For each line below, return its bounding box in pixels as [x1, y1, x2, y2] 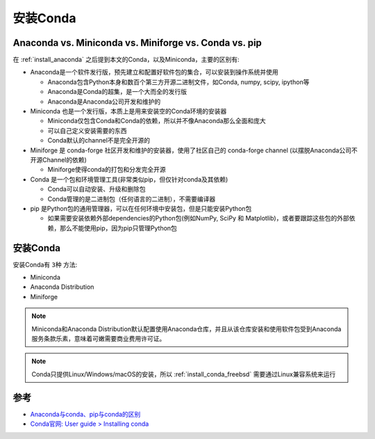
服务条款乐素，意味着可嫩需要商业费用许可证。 [31, 334, 166, 342]
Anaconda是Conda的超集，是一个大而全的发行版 [47, 88, 187, 96]
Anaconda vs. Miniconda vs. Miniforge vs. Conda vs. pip [12, 37, 262, 49]
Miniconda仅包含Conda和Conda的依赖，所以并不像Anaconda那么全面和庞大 [47, 117, 267, 125]
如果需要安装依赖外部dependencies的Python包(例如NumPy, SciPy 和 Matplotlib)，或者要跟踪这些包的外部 [47, 214, 350, 223]
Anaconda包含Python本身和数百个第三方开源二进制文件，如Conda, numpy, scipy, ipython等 [47, 77, 310, 86]
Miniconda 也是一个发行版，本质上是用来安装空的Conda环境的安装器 [30, 107, 227, 115]
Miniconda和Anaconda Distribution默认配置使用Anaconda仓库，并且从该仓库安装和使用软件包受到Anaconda [31, 324, 342, 333]
